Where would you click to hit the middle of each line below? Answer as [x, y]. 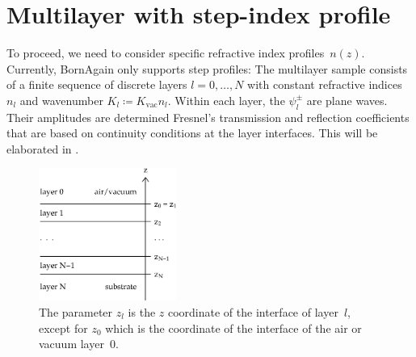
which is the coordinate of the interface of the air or [233, 328]
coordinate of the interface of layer [253, 311]
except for [63, 328]
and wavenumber [61, 100]
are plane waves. [347, 100]
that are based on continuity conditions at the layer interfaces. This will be [192, 133]
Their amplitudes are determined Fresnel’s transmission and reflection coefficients [208, 117]
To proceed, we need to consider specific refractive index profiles [166, 53]
